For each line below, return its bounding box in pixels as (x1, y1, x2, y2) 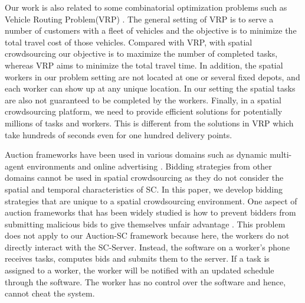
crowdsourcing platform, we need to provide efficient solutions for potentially (5, 105, 283, 118)
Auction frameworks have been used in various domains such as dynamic (5, 148, 267, 161)
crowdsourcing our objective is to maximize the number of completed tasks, (5, 47, 278, 60)
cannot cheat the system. (5, 287, 95, 299)
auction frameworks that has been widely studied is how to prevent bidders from (5, 206, 296, 219)
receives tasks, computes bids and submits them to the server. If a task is (5, 252, 270, 265)
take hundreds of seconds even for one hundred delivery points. (5, 128, 232, 141)
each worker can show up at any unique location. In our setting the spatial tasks (5, 82, 296, 95)
